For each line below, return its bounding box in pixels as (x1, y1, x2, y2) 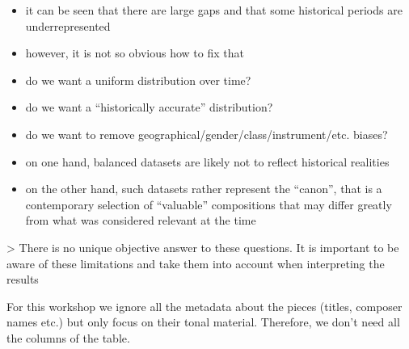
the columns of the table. (6, 329, 130, 346)
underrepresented (25, 17, 111, 34)
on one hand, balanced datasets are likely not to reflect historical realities (25, 153, 390, 170)
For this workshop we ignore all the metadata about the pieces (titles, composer (6, 297, 403, 314)
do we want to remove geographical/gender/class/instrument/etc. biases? (25, 125, 388, 142)
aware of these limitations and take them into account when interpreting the (6, 254, 385, 271)
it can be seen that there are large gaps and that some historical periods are (25, 2, 403, 18)
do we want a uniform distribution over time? (25, 71, 251, 88)
